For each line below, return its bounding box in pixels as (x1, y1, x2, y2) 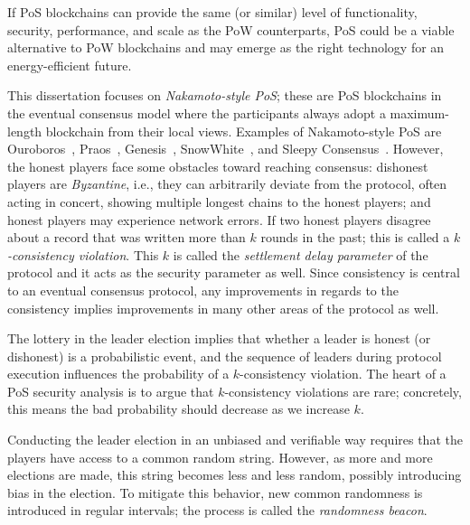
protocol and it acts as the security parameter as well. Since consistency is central (7, 263, 460, 282)
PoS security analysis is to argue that (7, 381, 214, 400)
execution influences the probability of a (7, 364, 230, 383)
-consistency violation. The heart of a (240, 364, 446, 383)
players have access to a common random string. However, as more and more (7, 447, 433, 466)
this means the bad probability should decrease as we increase (7, 399, 350, 418)
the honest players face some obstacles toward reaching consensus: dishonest (7, 156, 428, 175)
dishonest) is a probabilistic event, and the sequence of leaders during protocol (7, 346, 442, 365)
